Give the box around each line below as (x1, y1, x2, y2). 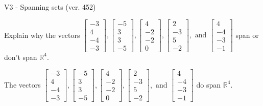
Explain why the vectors (4, 29, 80, 40)
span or (235, 29, 259, 40)
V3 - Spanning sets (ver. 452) (4, 2, 96, 12)
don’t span (4, 51, 37, 62)
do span (196, 79, 221, 90)
